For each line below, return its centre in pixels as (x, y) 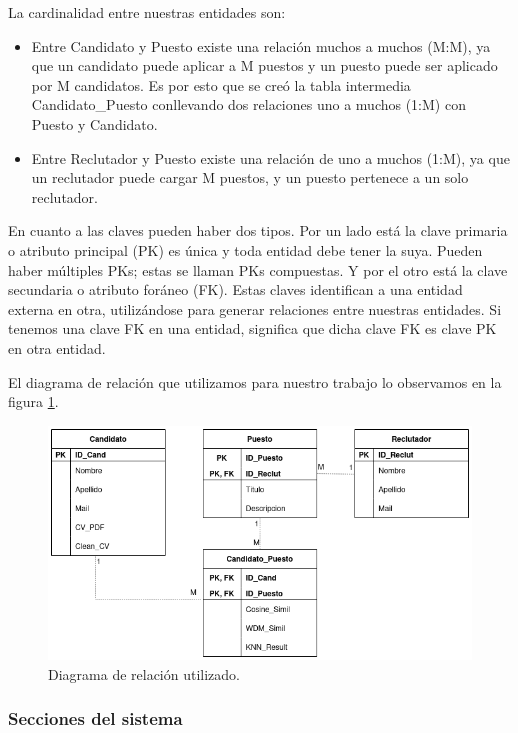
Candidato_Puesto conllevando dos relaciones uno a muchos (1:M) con (248, 104)
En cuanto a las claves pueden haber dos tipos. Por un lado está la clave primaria (258, 230)
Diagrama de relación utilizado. (144, 673)
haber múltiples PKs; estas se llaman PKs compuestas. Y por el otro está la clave (258, 269)
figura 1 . (33, 401)
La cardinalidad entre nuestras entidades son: (147, 12)
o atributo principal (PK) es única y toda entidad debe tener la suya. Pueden (245, 249)
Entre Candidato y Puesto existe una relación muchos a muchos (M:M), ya (261, 45)
